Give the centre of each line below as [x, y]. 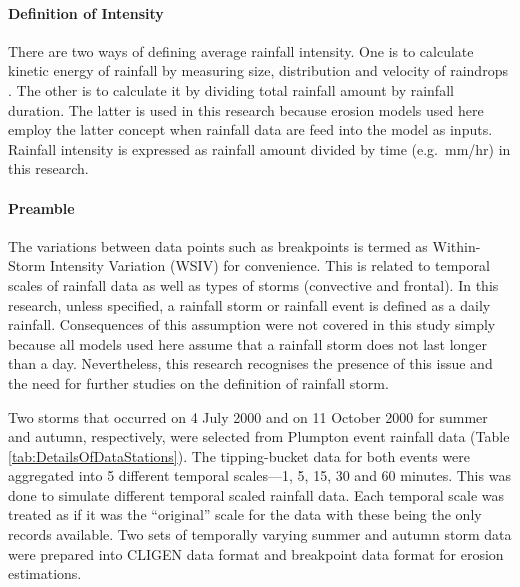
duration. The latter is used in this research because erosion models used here [246, 109]
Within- [456, 245]
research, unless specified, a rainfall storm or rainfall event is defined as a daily [249, 304]
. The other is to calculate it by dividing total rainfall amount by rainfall [231, 89]
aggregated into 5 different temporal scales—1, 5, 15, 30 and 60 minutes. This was [259, 475]
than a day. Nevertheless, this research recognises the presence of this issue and [250, 363]
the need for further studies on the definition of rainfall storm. [198, 382]
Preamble [41, 207]
